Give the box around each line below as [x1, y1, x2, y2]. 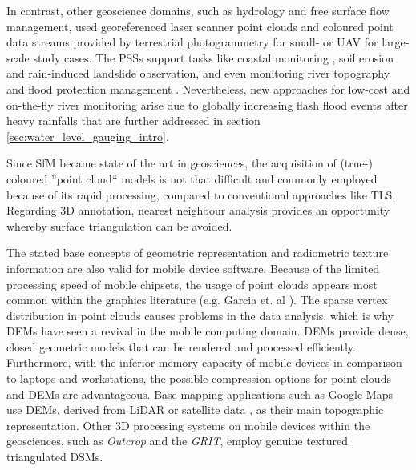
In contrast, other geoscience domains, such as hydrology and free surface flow [6, 2, 390, 18]
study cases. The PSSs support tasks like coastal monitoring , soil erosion [33, 49, 394, 66]
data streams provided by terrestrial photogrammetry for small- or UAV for [6, 34, 378, 50]
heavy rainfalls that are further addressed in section [6, 112, 261, 129]
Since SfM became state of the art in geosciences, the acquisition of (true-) [6, 155, 373, 171]
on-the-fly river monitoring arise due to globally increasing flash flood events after [6, 96, 408, 113]
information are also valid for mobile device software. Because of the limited [6, 259, 380, 276]
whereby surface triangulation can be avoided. [6, 217, 232, 234]
